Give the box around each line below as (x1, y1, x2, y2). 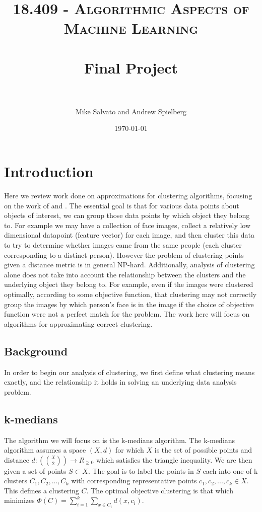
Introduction (4, 161, 94, 182)
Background (4, 343, 68, 358)
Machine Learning (63, 18, 199, 38)
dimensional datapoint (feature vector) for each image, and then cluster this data (4, 230, 255, 240)
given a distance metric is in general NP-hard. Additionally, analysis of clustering (4, 259, 255, 270)
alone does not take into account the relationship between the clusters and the (4, 269, 246, 279)
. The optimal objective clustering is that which (86, 485, 233, 495)
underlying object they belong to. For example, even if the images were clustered (4, 279, 253, 289)
